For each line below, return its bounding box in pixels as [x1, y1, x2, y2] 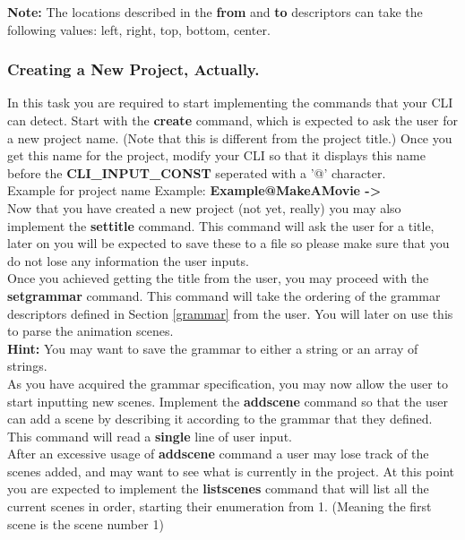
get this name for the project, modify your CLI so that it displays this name [7, 146, 426, 165]
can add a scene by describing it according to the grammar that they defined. [7, 409, 433, 428]
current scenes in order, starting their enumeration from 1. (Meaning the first [7, 497, 432, 516]
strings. [7, 356, 47, 375]
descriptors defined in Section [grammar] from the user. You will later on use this [7, 304, 453, 322]
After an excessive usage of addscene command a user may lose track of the [7, 444, 429, 463]
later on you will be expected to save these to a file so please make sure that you [7, 234, 450, 253]
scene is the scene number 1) [7, 514, 164, 533]
